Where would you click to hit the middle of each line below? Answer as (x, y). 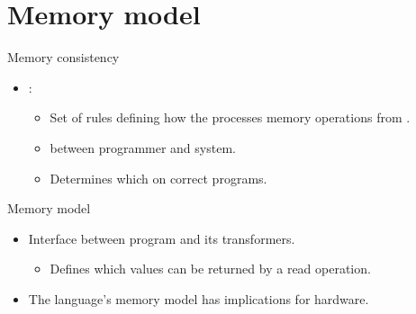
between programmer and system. (143, 147)
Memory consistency (63, 57)
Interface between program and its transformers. (162, 238)
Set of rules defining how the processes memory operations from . (230, 117)
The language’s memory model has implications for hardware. (199, 298)
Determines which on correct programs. (158, 178)
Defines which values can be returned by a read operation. (210, 269)
